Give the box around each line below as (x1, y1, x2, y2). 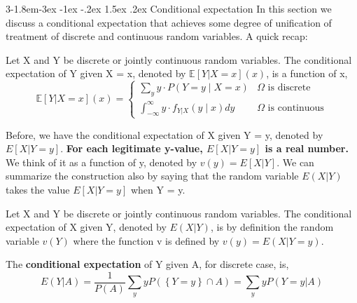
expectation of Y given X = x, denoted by (6, 66, 186, 81)
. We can (276, 154, 314, 169)
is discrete (267, 83, 311, 93)
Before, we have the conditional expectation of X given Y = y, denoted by (6, 127, 323, 142)
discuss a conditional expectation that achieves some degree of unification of (6, 15, 332, 29)
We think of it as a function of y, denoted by (6, 154, 197, 169)
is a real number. (265, 141, 349, 156)
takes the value (6, 182, 70, 196)
